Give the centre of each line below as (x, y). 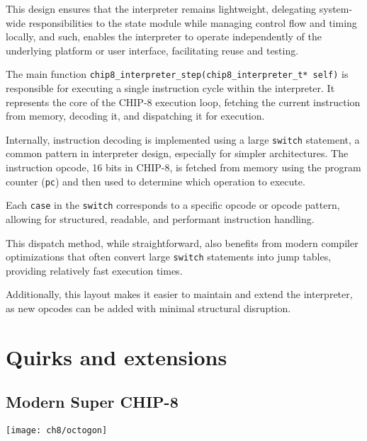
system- (336, 8)
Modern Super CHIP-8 (92, 402)
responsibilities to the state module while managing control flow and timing (193, 22)
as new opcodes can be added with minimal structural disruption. (148, 308)
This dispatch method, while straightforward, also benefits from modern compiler (182, 242)
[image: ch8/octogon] (57, 431)
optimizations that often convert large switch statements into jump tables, (169, 257)
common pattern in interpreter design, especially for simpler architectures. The (177, 153)
